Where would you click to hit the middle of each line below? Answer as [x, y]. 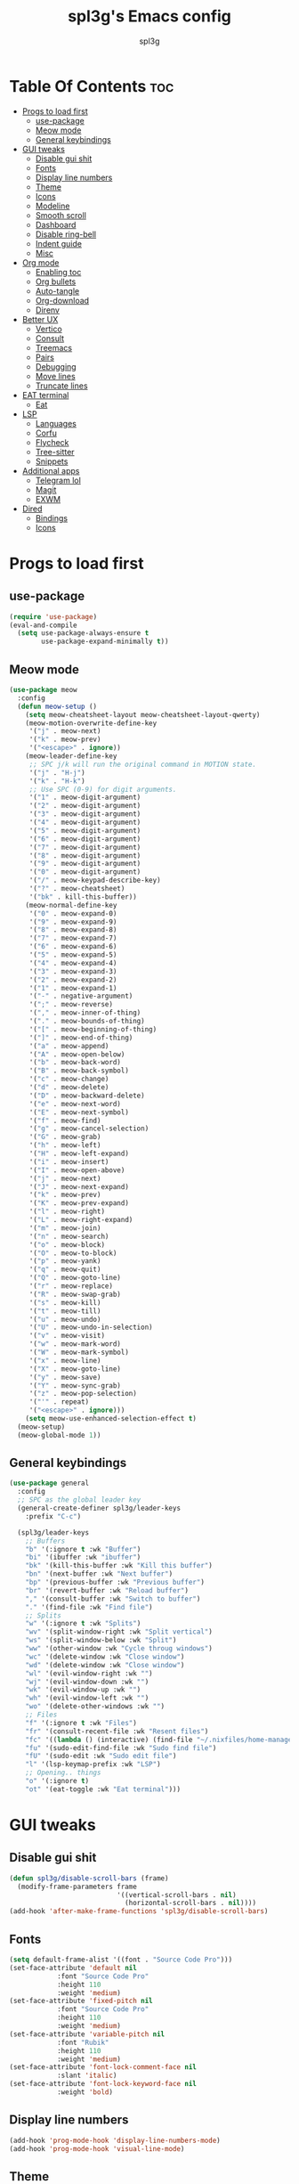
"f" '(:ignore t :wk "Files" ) [81, 1723]
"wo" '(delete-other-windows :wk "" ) [95, 1707]
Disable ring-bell [66, 234]
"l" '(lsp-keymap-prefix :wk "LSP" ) [93, 1764]
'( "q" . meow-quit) [65, 1270]
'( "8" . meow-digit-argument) [85, 856]
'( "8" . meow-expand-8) [73, 930]
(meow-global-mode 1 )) [59, 1435]
